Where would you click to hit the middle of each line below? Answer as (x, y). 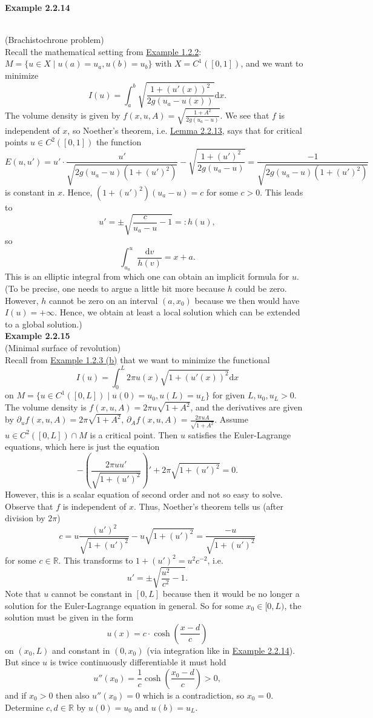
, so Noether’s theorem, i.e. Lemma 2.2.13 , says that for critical (185, 130)
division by (25, 518)
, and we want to (272, 63)
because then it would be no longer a (231, 593)
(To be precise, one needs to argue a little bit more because (115, 288)
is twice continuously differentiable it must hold (138, 662)
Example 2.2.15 (38, 336)
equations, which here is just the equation (82, 446)
